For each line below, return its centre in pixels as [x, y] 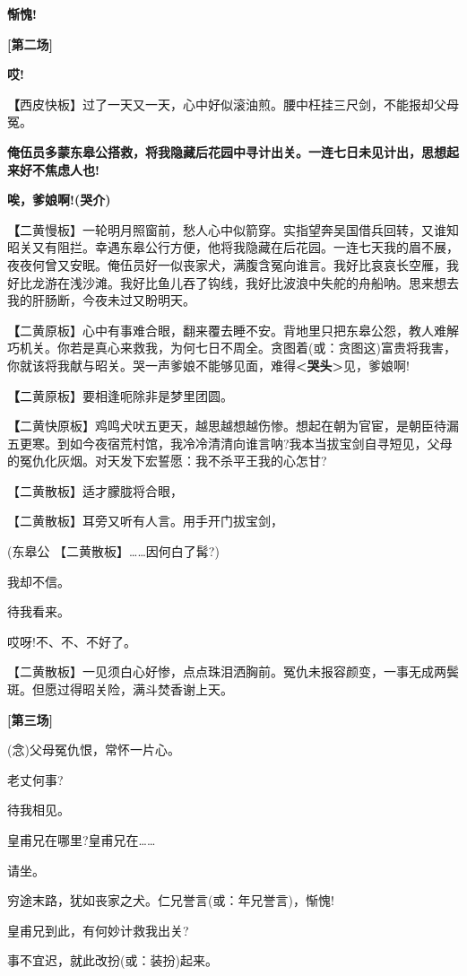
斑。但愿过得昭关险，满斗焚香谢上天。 [120, 689]
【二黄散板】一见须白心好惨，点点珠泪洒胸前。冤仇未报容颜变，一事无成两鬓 [233, 671]
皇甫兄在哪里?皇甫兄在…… [82, 840]
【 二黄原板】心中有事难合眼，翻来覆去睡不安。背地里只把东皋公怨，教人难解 [233, 330]
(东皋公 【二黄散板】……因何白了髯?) [113, 551]
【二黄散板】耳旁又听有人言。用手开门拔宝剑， [145, 521]
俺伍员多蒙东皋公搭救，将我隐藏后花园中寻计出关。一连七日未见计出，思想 [227, 151]
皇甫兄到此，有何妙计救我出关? [98, 930]
